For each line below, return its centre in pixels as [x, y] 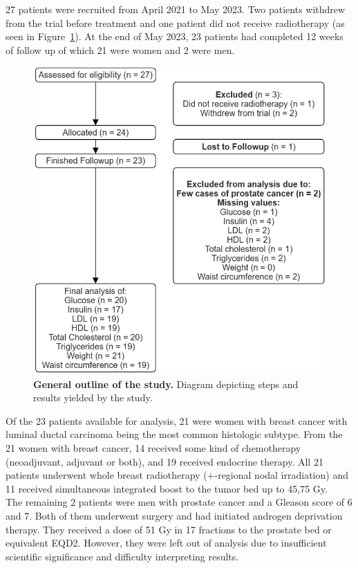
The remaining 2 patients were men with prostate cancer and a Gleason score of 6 [179, 502]
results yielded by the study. [93, 397]
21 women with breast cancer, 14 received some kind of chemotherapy [153, 447]
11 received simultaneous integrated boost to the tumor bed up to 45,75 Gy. [167, 488]
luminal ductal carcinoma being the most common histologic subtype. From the [174, 434]
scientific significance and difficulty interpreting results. [122, 556]
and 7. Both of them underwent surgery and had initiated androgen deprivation [174, 515]
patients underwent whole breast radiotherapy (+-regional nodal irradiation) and [177, 475]
